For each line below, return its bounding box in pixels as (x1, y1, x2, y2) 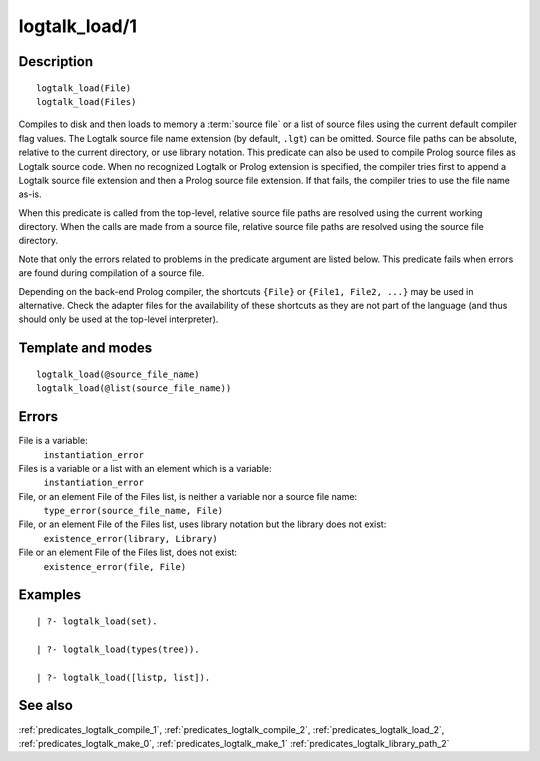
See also (18, 697, 74, 714)
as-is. (18, 188, 42, 200)
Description (18, 53, 94, 70)
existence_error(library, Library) (43, 533, 219, 544)
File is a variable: (18, 435, 89, 447)
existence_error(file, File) (43, 561, 187, 572)
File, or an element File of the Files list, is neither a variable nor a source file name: (18, 490, 358, 502)
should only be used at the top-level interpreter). (18, 313, 219, 325)
